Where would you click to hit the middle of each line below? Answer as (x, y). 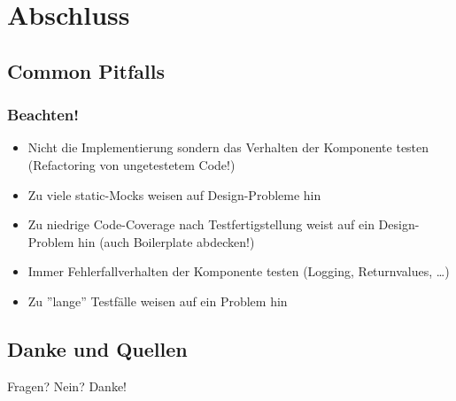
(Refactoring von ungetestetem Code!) (131, 164)
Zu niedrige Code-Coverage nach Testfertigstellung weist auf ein (201, 224)
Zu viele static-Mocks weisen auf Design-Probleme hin (174, 194)
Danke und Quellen (97, 348)
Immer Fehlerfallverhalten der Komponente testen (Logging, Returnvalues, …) (239, 271)
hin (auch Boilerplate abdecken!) (166, 241)
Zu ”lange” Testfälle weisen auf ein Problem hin (158, 301)
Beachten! (43, 115)
